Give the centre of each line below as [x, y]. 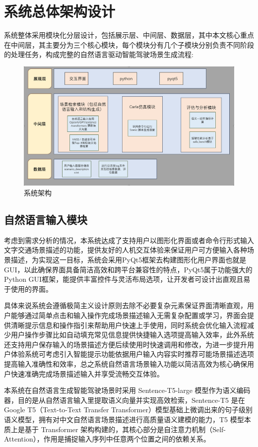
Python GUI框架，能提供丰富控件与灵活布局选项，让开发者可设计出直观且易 [127, 279]
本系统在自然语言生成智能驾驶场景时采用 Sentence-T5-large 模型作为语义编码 [127, 390]
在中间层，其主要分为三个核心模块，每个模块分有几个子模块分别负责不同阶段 [129, 44]
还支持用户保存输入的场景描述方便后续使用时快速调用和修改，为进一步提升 [126, 344]
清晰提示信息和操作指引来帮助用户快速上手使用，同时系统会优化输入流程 [129, 325]
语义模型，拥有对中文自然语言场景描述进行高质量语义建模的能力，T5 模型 [124, 419]
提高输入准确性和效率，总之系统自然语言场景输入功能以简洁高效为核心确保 [126, 363]
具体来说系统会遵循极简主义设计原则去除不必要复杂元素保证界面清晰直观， [126, 305]
